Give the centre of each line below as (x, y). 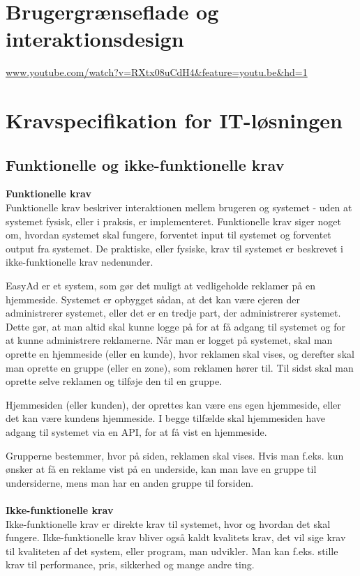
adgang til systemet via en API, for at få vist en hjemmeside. (136, 431)
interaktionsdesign (95, 39)
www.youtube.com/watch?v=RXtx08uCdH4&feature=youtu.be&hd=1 (157, 72)
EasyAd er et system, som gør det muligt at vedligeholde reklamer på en (160, 286)
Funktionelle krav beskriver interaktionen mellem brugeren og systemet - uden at (179, 207)
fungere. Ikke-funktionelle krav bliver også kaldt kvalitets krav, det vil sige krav (176, 537)
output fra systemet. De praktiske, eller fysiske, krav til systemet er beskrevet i (174, 248)
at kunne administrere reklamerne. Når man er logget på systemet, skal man (169, 340)
